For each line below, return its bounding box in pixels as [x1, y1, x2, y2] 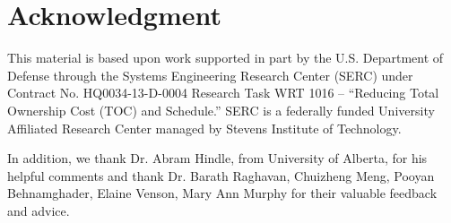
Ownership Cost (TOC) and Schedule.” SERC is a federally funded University [7, 100, 435, 119]
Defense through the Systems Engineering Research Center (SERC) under [7, 65, 413, 84]
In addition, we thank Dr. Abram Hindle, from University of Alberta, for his [7, 149, 428, 167]
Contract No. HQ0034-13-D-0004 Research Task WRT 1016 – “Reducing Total [7, 83, 439, 102]
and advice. [7, 201, 70, 219]
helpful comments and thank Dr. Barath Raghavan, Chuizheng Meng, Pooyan [7, 166, 435, 184]
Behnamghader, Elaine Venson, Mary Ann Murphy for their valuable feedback [7, 184, 438, 202]
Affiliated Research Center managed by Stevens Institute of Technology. [7, 118, 402, 137]
